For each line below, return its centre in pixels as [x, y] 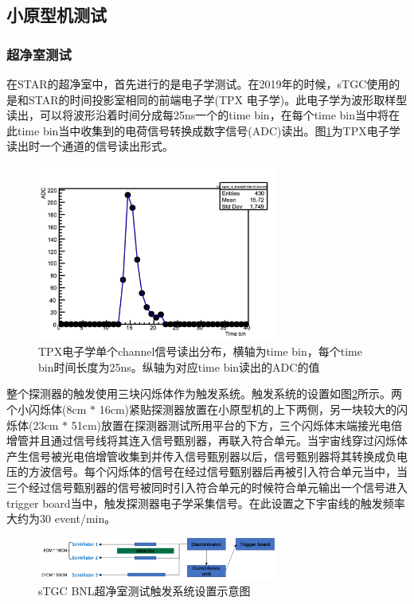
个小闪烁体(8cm [47, 409]
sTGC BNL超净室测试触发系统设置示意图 [145, 591]
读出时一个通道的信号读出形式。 [90, 146]
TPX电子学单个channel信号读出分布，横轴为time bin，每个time [200, 351]
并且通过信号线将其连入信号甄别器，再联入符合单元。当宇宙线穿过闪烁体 [218, 440]
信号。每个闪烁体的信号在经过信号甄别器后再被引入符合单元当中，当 [229, 472]
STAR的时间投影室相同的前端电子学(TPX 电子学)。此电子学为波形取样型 [218, 99]
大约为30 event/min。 [61, 518]
